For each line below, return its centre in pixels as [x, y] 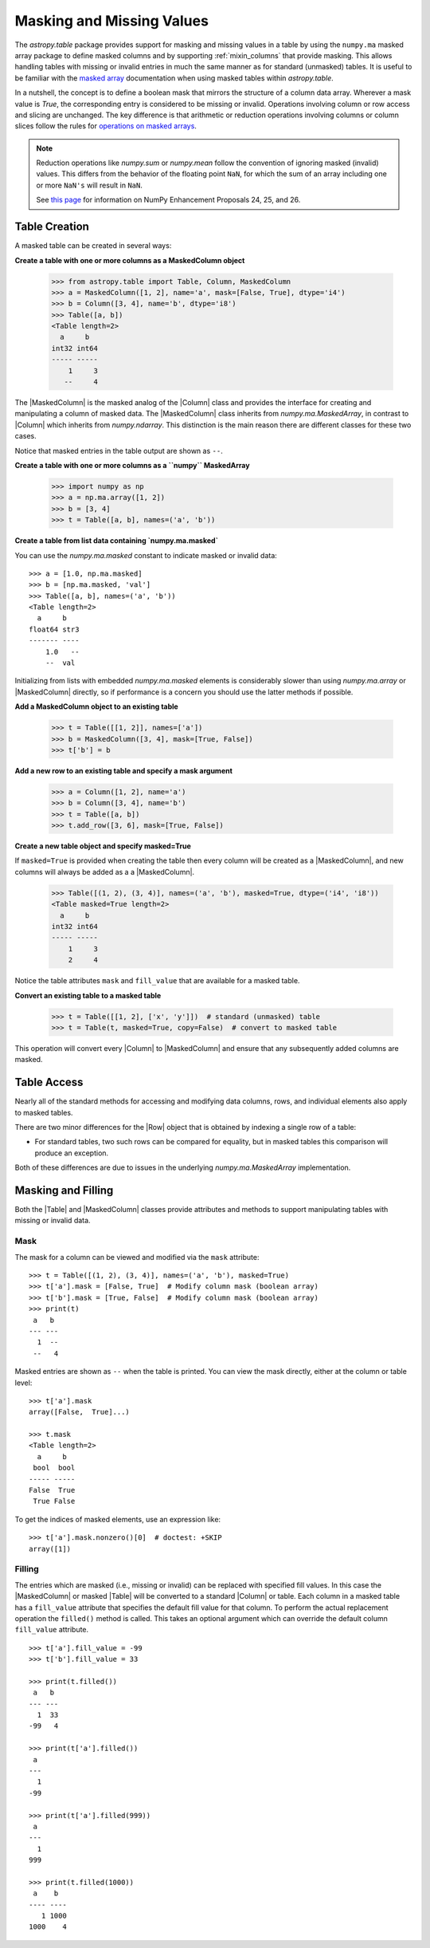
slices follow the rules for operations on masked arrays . [106, 126]
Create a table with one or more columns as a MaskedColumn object [130, 260]
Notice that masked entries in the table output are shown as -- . [119, 451]
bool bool [54, 1468]
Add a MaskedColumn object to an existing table [96, 706]
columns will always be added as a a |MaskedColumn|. [105, 872]
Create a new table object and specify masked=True [103, 846]
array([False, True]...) [80, 1412]
